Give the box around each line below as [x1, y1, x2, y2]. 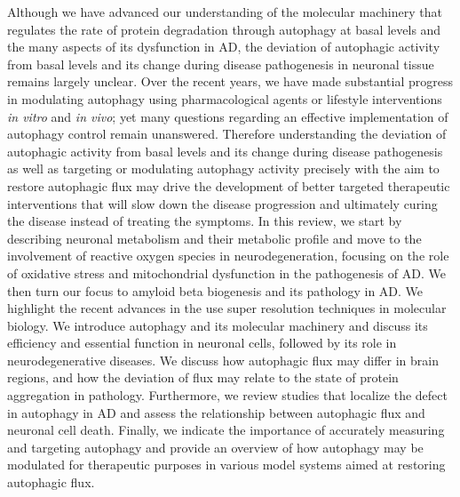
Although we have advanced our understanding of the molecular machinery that [7, 3, 442, 20]
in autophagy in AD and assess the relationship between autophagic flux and [7, 403, 425, 421]
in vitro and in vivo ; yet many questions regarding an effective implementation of [7, 107, 448, 125]
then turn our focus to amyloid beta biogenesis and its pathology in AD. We [7, 281, 424, 300]
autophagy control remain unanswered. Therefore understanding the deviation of [7, 124, 447, 143]
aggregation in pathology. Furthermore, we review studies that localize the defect [7, 386, 448, 405]
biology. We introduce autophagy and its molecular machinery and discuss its [7, 316, 428, 334]
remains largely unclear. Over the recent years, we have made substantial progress [7, 72, 453, 91]
